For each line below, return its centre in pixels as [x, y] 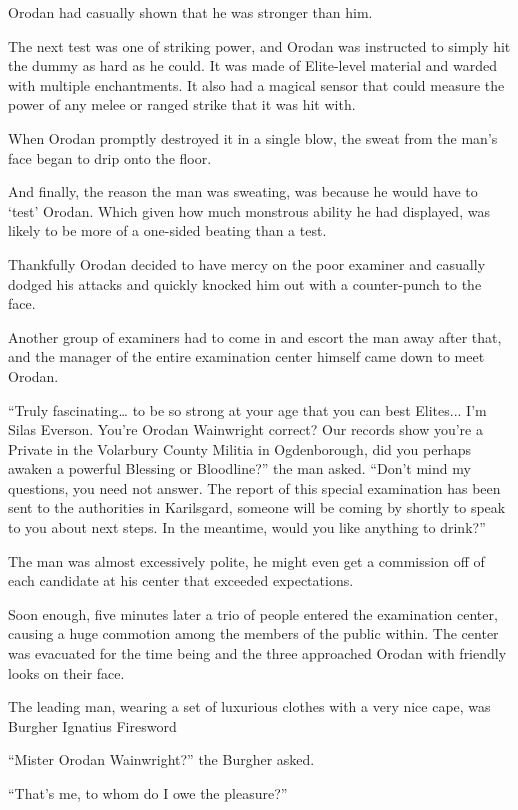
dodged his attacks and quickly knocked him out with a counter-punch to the [245, 283]
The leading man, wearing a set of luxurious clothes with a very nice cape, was [249, 706]
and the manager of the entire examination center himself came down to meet [246, 356]
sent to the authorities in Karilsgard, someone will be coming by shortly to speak [257, 507]
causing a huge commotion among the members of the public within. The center [253, 633]
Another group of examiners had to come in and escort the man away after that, [255, 336]
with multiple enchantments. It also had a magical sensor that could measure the [256, 84]
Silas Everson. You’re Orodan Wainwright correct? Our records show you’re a [245, 429]
